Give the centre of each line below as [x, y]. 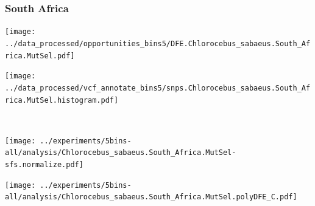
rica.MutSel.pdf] [40, 56]
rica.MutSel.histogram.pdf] [62, 100]
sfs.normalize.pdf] [44, 165]
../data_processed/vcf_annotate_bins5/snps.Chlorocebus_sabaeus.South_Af [158, 88]
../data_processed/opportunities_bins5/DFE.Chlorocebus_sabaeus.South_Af [158, 43]
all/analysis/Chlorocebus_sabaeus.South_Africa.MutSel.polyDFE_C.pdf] [151, 197]
